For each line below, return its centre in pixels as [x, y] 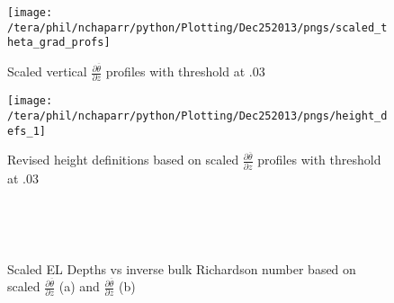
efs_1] [27, 131]
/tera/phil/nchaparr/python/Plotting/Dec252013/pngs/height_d [197, 116]
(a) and [79, 286]
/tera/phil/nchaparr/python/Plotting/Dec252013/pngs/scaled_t [197, 27]
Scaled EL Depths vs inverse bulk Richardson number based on [182, 268]
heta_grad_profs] [59, 43]
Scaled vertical [47, 71]
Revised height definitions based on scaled [123, 160]
